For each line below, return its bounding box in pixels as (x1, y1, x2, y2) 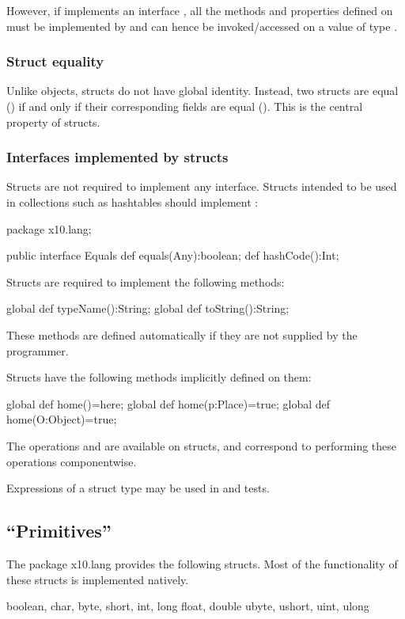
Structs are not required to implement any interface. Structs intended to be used (6, 178, 397, 195)
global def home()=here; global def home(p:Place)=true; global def (6, 395, 331, 412)
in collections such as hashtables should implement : (6, 194, 259, 210)
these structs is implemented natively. (6, 571, 189, 587)
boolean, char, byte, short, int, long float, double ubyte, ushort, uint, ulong (6, 598, 369, 614)
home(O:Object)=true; (6, 411, 117, 427)
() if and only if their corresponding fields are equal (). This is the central (6, 98, 363, 114)
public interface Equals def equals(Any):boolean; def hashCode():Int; (6, 247, 339, 264)
